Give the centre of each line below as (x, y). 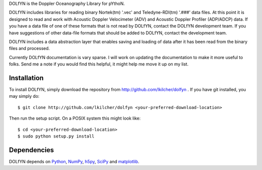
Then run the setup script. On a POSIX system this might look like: (75, 118)
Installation (26, 78)
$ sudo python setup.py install (56, 136)
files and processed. (29, 48)
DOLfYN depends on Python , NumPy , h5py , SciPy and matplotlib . (74, 161)
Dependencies (32, 150)
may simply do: (24, 96)
